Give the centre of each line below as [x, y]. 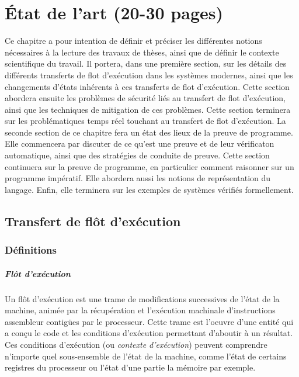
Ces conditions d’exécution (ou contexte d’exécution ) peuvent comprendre [136, 344]
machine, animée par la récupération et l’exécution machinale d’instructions [140, 310]
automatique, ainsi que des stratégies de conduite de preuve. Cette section [137, 155]
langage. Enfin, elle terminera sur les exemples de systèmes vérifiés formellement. [149, 189]
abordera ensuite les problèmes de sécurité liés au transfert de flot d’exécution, [145, 98]
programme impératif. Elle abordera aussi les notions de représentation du [138, 178]
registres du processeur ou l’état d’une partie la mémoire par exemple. [130, 367]
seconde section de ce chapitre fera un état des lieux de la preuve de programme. [149, 132]
